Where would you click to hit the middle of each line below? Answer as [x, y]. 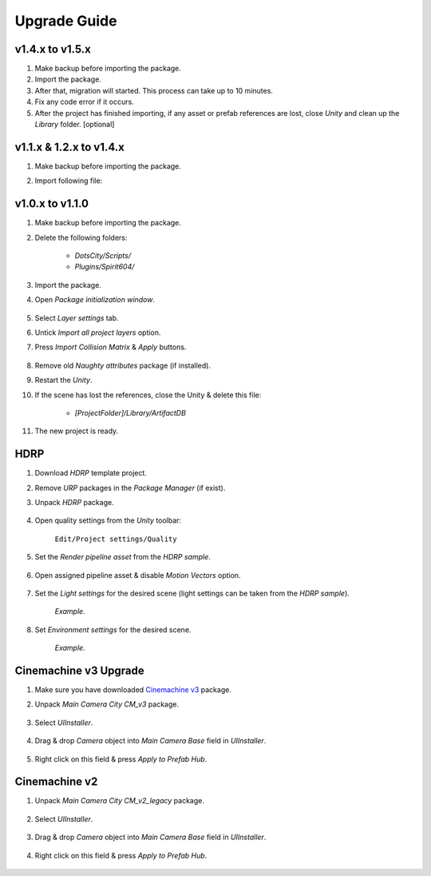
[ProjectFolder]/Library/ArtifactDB [130, 412]
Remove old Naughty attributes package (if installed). [123, 365]
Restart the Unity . [63, 380]
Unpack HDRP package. [75, 502]
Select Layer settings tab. [77, 318]
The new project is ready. [77, 431]
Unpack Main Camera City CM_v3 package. [107, 704]
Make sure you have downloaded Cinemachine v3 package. [133, 690]
